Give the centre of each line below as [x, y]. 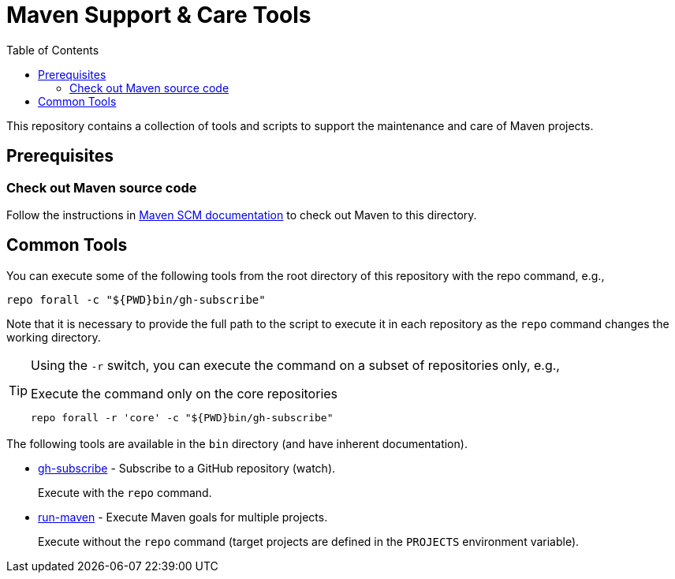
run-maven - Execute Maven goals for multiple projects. [183, 517]
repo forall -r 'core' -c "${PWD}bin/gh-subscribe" [182, 417]
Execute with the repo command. [125, 492]
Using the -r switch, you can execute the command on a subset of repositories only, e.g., [295, 365]
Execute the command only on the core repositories [185, 393]
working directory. [54, 337]
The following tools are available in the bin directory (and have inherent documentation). [237, 443]
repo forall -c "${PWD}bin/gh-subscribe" [136, 299]
